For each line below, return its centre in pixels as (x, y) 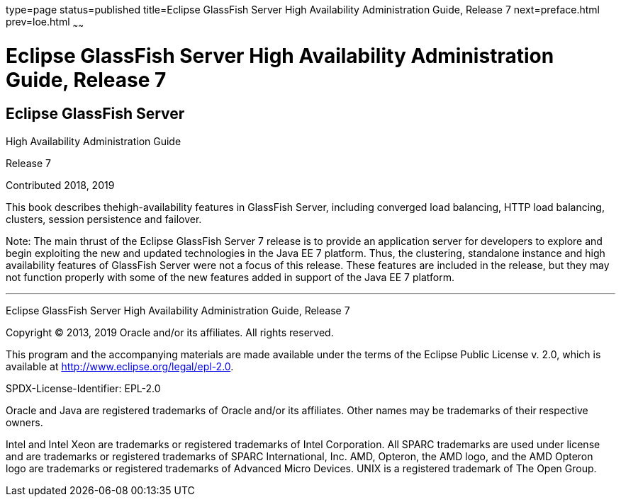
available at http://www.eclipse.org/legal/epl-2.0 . (120, 366)
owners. (24, 422)
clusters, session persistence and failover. (104, 219)
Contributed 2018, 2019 (60, 185)
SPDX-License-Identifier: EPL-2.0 (83, 388)
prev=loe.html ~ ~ (45, 23)
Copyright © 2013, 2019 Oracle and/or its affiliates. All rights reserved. (170, 332)
